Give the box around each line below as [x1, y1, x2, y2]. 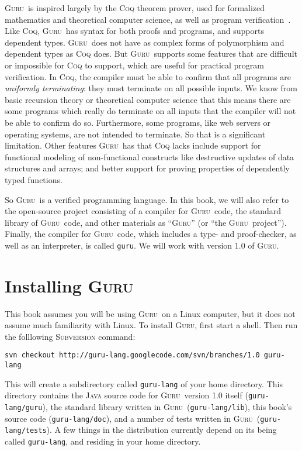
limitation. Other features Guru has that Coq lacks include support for [5, 139, 261, 152]
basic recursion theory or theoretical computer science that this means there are [5, 93, 291, 105]
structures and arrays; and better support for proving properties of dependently [5, 162, 290, 174]
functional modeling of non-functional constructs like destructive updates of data [5, 150, 294, 163]
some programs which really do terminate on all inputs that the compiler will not [5, 105, 296, 117]
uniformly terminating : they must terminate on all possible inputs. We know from [5, 82, 297, 94]
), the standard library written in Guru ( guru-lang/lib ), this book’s [42, 401, 292, 413]
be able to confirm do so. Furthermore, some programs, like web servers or [5, 116, 271, 128]
